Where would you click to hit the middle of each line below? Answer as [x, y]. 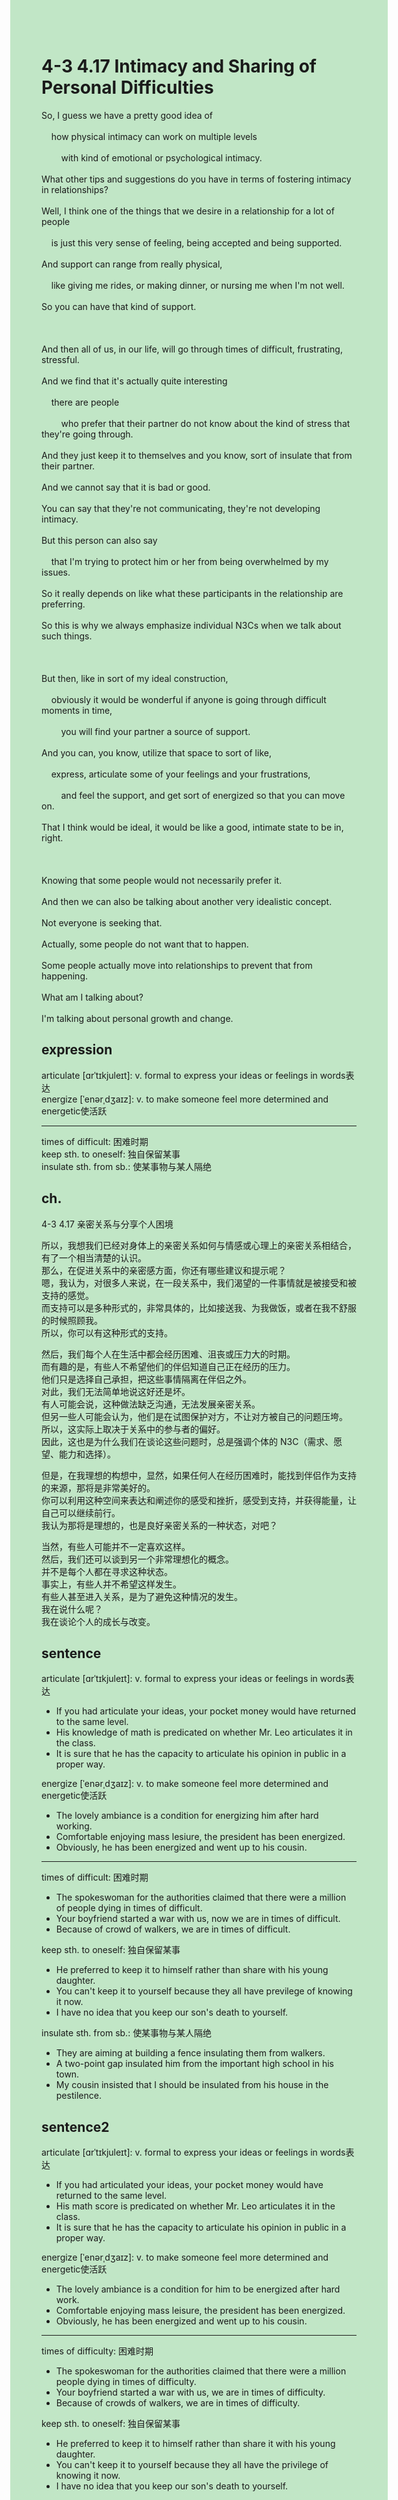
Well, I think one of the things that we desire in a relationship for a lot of [188, 211]
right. [52, 837]
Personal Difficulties [127, 87]
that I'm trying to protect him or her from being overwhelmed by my [189, 561]
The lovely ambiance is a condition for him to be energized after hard [198, 2289]
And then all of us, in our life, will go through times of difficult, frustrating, [192, 349]
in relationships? [75, 189]
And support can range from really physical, [132, 264]
